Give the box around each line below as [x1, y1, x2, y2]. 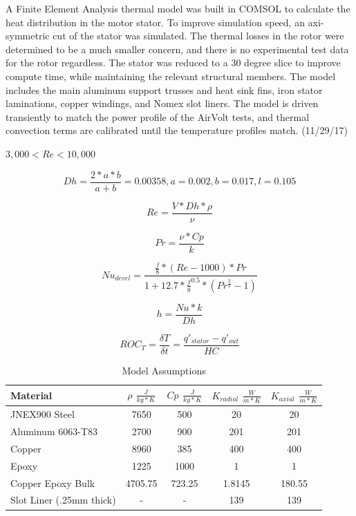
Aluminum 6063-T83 [10, 424, 97, 439]
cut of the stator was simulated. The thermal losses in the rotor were [53, 28, 344, 43]
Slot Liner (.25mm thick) [10, 493, 116, 507]
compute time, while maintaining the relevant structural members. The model [6, 68, 336, 83]
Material [10, 388, 53, 403]
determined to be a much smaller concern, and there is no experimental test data [6, 41, 349, 56]
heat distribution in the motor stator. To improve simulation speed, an [6, 15, 305, 29]
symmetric [6, 28, 50, 43]
